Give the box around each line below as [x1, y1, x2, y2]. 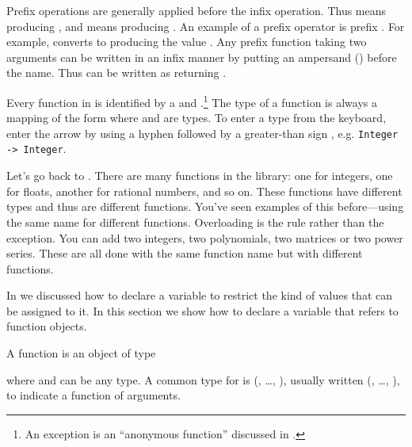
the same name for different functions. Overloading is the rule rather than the [6, 213, 384, 230]
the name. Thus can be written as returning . [6, 64, 227, 81]
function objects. [6, 318, 87, 334]
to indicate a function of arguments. [6, 387, 181, 403]
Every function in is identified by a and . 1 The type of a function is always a [6, 91, 377, 110]
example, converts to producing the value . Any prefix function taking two [6, 33, 367, 50]
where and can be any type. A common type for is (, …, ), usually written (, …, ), [6, 371, 400, 388]
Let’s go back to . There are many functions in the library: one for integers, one [6, 167, 393, 184]
